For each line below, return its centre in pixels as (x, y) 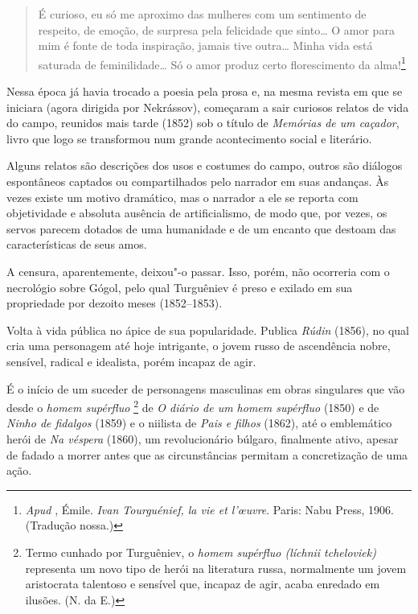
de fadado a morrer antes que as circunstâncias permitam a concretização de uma (207, 454)
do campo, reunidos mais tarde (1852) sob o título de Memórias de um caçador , (203, 123)
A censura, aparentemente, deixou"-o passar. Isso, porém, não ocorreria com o (198, 271)
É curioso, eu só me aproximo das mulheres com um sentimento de (202, 14)
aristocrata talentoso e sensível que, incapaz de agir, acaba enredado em (203, 584)
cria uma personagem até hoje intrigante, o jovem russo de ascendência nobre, (199, 346)
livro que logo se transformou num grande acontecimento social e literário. (189, 138)
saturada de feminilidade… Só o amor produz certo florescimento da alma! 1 (222, 63)
